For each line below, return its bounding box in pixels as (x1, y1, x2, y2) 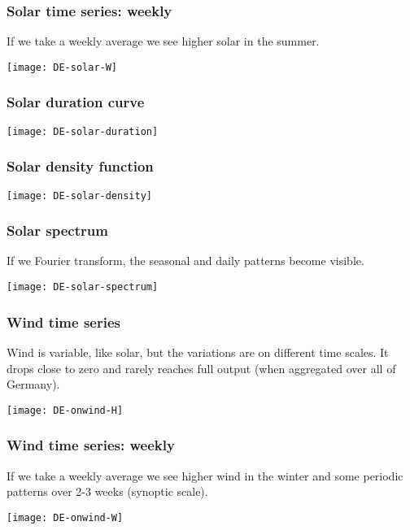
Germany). (7, 376, 60, 393)
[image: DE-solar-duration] (7, 125, 159, 137)
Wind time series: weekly (7, 435, 175, 455)
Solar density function (7, 156, 154, 176)
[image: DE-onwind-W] (7, 511, 124, 523)
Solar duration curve (7, 92, 145, 112)
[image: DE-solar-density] (7, 189, 152, 202)
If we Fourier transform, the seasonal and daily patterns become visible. (7, 252, 364, 269)
